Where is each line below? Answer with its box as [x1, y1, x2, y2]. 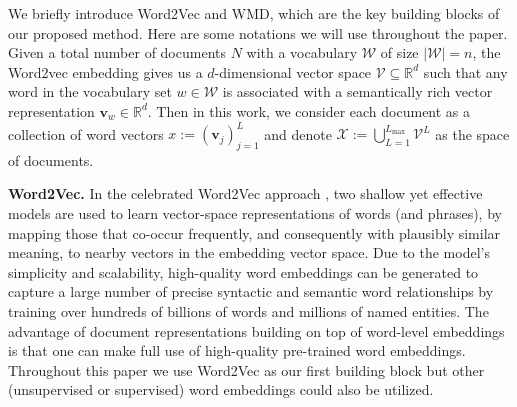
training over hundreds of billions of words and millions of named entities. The [8, 301, 489, 322]
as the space [435, 123, 510, 144]
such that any [423, 61, 508, 82]
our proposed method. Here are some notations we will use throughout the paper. [8, 22, 508, 43]
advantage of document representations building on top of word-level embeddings [8, 320, 505, 341]
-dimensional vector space [214, 61, 372, 82]
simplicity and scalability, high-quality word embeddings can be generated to [8, 261, 479, 282]
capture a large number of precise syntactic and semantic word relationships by [8, 281, 494, 302]
